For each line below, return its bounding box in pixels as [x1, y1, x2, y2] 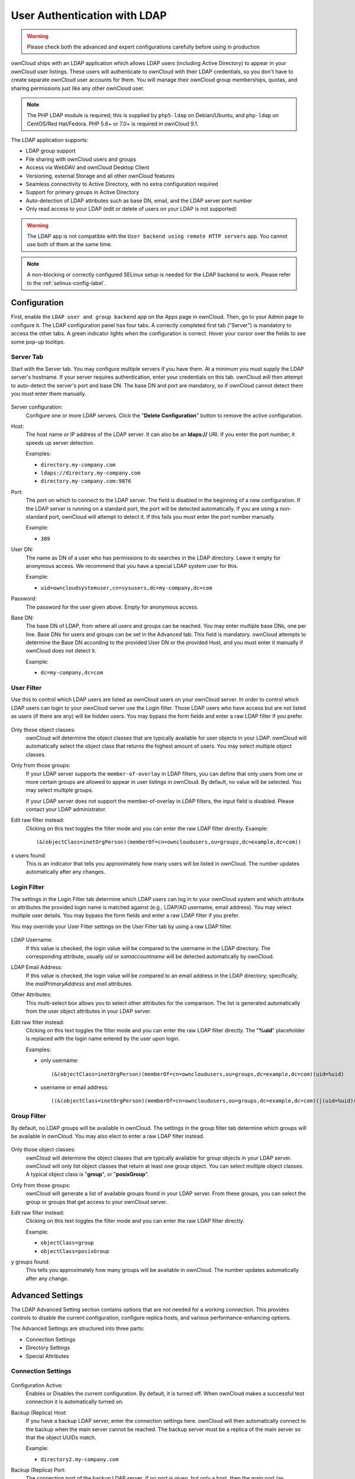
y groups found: [11, 1258, 50, 1265]
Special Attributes [25, 1352, 69, 1359]
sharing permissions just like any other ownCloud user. [11, 85, 145, 92]
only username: [40, 1057, 79, 1064]
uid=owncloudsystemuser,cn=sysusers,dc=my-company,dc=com [40, 585, 212, 591]
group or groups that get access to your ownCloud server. [25, 1198, 167, 1205]
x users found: [11, 852, 47, 859]
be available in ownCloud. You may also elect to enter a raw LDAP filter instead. [11, 1132, 205, 1139]
